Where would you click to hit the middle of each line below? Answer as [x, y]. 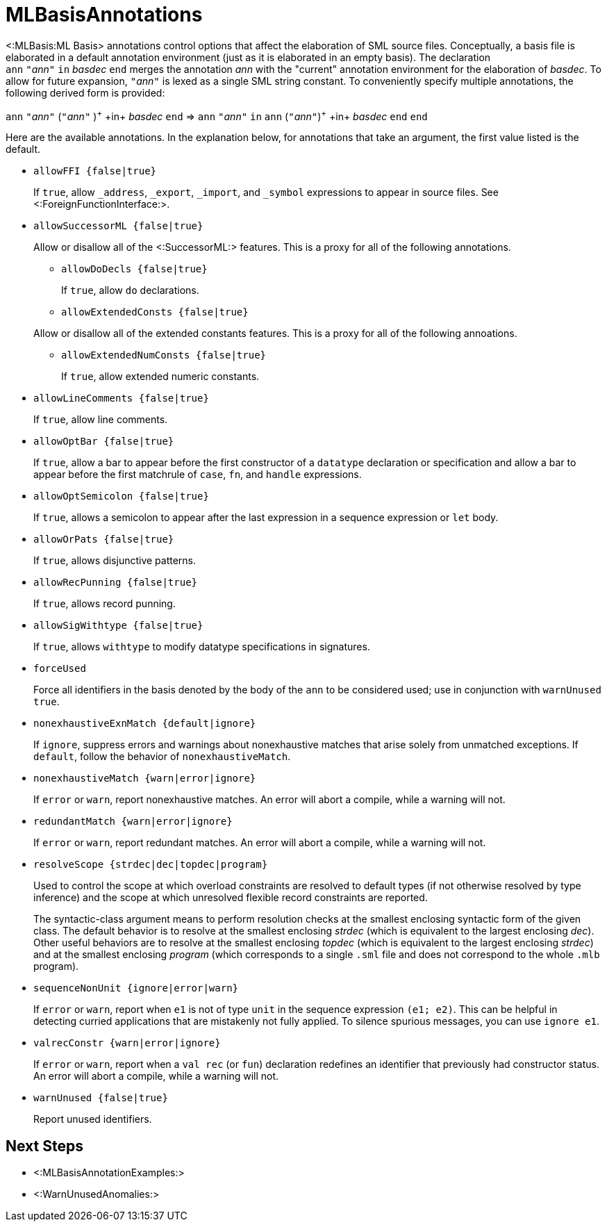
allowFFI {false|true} [95, 171]
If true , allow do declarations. [130, 290]
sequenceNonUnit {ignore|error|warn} [136, 988]
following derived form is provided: [85, 92]
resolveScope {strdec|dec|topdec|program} [151, 865]
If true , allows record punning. [105, 604]
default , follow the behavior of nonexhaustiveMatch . [162, 757]
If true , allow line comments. [101, 420]
